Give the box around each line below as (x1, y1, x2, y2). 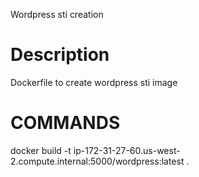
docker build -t (10, 144, 72, 156)
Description (10, 44, 110, 66)
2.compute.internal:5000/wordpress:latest (10, 155, 185, 167)
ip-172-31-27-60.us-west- (73, 144, 181, 156)
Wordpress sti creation (10, 9, 104, 20)
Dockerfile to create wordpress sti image (10, 76, 178, 88)
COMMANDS (10, 112, 121, 134)
